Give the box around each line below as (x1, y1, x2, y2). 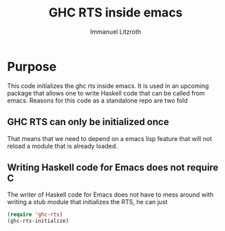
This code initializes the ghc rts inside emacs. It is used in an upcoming (7, 81, 209, 90)
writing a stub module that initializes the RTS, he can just (7, 198, 168, 206)
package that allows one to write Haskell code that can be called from (7, 89, 205, 97)
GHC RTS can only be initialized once (7, 116, 169, 128)
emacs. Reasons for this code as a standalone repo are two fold (7, 96, 188, 104)
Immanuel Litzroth (89, 27, 142, 36)
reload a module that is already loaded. (7, 142, 118, 150)
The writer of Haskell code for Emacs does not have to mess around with (7, 190, 214, 199)
